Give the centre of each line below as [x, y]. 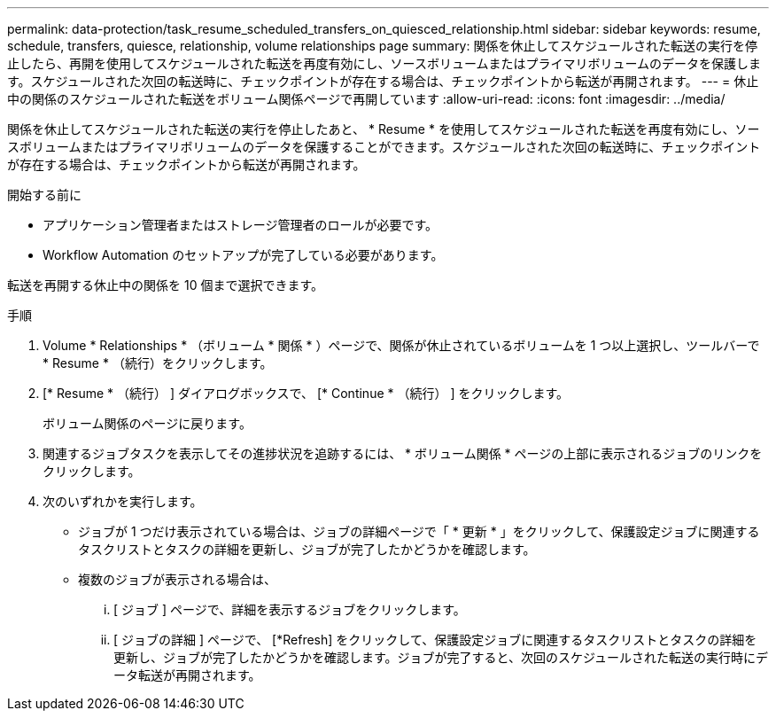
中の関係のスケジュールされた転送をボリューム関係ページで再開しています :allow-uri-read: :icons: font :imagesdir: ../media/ [366, 99]
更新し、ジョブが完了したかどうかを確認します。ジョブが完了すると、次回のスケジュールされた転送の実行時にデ [441, 657]
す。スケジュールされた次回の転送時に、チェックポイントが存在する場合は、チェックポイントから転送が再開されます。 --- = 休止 [383, 81]
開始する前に [44, 195]
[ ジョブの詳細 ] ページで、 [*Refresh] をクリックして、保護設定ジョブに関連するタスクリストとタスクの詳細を [435, 640]
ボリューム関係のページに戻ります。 [147, 423]
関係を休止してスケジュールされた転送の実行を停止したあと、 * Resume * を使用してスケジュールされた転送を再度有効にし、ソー [384, 129]
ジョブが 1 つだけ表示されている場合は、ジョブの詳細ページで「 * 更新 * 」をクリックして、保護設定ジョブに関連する [419, 531]
